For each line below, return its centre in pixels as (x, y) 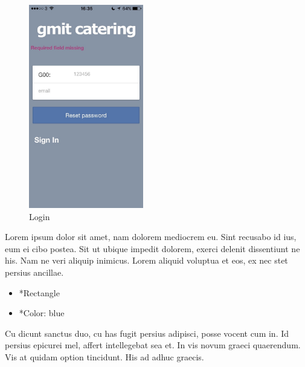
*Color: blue (42, 313)
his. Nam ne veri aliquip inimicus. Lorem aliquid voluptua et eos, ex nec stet (146, 260)
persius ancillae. (34, 272)
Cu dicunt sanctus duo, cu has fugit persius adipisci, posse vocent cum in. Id (147, 333)
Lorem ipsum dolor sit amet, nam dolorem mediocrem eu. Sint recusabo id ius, (151, 237)
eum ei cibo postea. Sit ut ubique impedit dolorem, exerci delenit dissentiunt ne (152, 248)
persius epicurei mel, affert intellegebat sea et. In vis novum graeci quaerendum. (153, 345)
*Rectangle (39, 292)
